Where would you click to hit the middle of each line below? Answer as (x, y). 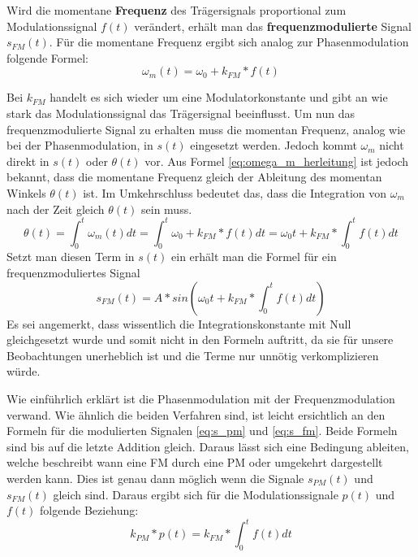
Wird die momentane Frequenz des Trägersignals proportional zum (177, 10)
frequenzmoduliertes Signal (73, 273)
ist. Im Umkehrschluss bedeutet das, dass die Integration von (235, 192)
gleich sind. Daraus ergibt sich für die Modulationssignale (196, 494)
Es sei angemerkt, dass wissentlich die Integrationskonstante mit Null (179, 323)
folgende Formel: (47, 57)
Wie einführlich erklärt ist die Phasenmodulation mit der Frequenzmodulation (201, 398)
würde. (24, 371)
